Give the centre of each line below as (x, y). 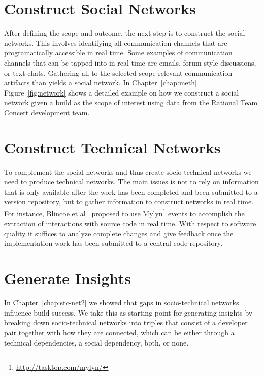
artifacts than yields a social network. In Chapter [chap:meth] (101, 83)
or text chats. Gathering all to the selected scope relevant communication (118, 72)
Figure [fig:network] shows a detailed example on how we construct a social (122, 92)
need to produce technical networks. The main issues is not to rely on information (131, 182)
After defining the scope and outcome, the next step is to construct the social (125, 33)
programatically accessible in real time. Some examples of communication (118, 53)
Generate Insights (68, 278)
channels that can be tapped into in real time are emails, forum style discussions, (130, 62)
